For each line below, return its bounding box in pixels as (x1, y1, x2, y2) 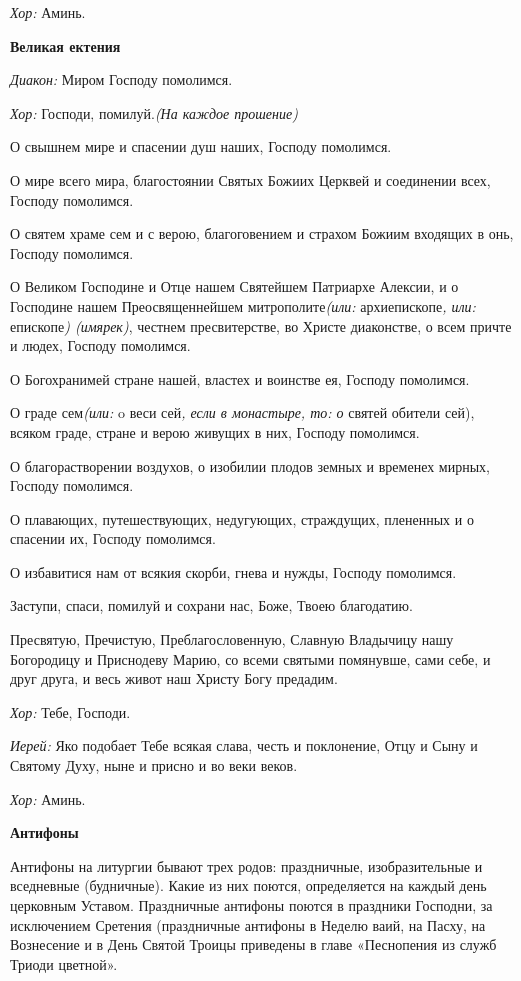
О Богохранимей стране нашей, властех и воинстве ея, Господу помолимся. (10, 368, 470, 389)
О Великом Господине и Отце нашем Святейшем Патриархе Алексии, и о (10, 276, 459, 297)
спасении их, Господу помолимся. (10, 528, 216, 549)
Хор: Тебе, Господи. (10, 701, 131, 722)
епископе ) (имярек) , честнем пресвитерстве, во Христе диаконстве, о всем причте (10, 315, 512, 336)
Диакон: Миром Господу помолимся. (10, 69, 233, 90)
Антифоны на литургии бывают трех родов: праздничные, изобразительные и (10, 855, 483, 876)
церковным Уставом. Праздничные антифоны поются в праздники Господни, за (10, 895, 493, 915)
